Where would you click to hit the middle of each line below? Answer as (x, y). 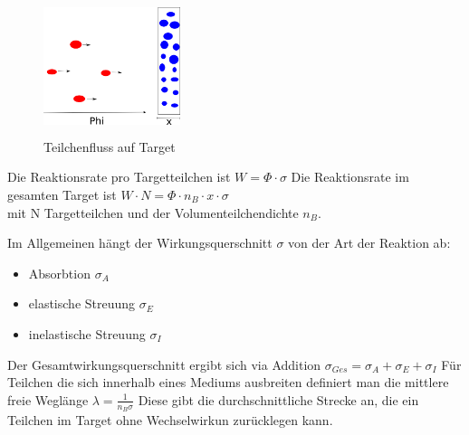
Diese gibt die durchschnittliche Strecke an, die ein (278, 399)
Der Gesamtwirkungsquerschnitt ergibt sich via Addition (164, 364)
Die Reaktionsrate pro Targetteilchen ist (119, 177)
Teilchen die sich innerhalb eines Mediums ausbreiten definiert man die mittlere (228, 382)
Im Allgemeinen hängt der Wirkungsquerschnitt (140, 243)
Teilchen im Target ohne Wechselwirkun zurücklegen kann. (170, 419)
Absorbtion (59, 273)
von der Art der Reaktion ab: (369, 243)
